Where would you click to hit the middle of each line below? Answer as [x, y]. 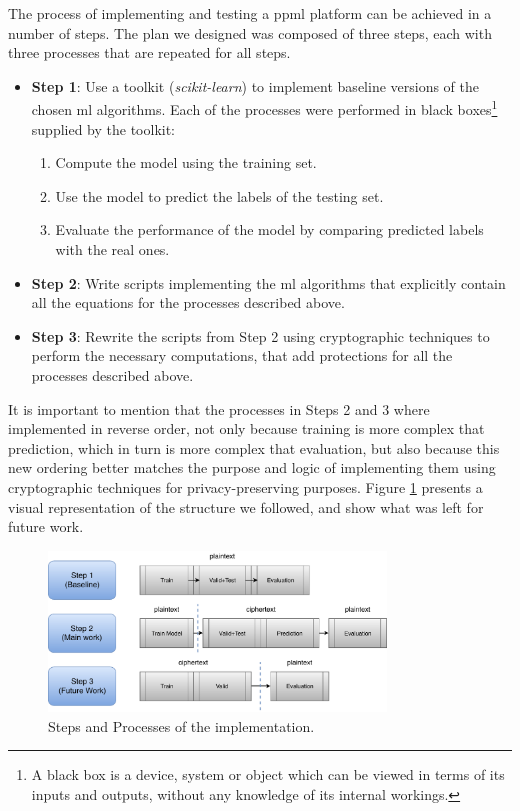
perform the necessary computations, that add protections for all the [242, 355]
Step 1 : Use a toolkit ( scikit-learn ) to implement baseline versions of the [255, 85]
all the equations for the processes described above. [188, 302]
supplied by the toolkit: [103, 128]
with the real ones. [112, 249]
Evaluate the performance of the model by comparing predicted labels [269, 229]
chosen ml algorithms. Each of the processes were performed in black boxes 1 [264, 108]
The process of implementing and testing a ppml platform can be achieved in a [250, 13]
